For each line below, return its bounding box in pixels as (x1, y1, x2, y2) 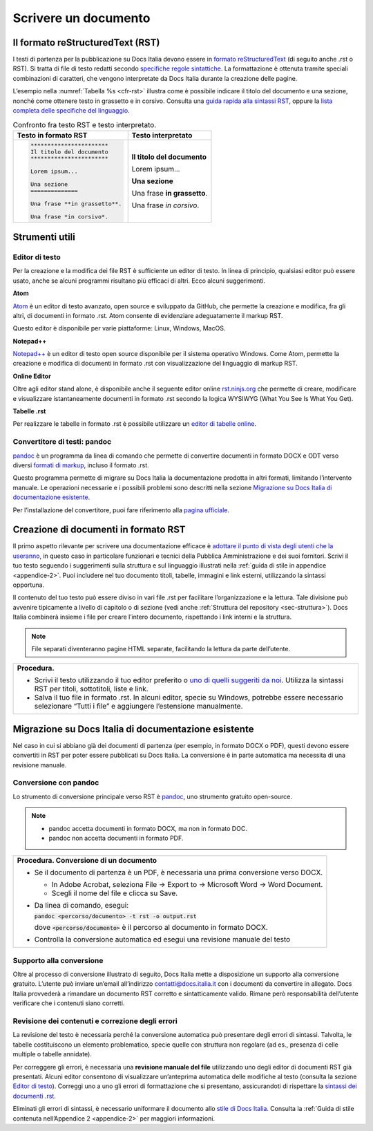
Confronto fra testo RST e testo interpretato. (12, 120, 157, 129)
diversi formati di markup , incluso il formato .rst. (12, 460, 150, 469)
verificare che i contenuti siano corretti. (12, 999, 125, 1007)
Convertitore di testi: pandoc (12, 437, 112, 447)
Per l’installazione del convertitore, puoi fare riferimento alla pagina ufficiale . (12, 505, 230, 514)
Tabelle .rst (12, 407, 46, 415)
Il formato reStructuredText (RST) (12, 37, 160, 48)
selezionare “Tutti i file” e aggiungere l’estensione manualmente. (34, 702, 243, 711)
